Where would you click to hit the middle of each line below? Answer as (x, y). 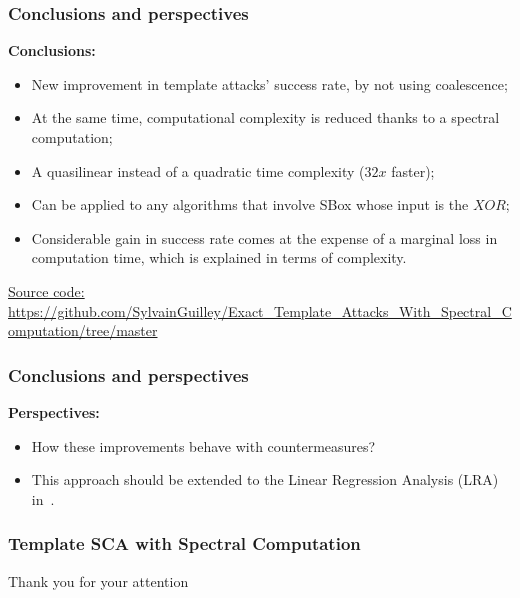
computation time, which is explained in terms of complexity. (219, 257)
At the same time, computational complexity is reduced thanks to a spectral (265, 117)
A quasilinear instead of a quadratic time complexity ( (198, 170)
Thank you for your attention (98, 580)
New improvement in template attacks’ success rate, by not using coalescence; (269, 83)
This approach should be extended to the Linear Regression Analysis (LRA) (265, 479)
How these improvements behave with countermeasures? (203, 445)
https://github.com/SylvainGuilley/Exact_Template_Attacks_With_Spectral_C (260, 310)
